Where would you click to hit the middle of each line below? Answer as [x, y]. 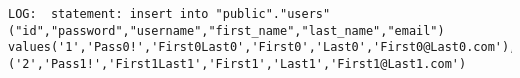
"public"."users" [273, 14]
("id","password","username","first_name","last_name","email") [226, 30]
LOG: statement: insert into [108, 14]
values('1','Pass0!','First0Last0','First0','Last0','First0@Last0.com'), [262, 47]
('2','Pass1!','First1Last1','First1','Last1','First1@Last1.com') [237, 63]
